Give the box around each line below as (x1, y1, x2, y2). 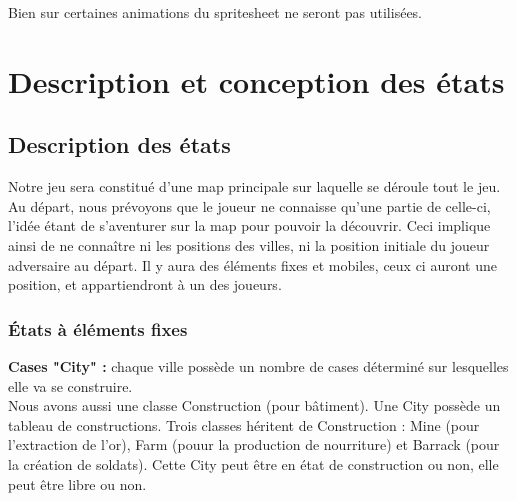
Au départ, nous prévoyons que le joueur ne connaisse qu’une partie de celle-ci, (8, 195, 491, 216)
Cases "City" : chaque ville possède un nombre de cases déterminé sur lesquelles (8, 355, 509, 376)
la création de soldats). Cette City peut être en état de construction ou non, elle (8, 453, 499, 474)
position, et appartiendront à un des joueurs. (8, 274, 282, 295)
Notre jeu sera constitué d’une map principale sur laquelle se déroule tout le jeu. (8, 176, 501, 197)
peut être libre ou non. (8, 473, 147, 494)
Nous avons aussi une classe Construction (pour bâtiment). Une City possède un (8, 395, 501, 416)
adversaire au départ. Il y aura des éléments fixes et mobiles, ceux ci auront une (8, 254, 497, 275)
